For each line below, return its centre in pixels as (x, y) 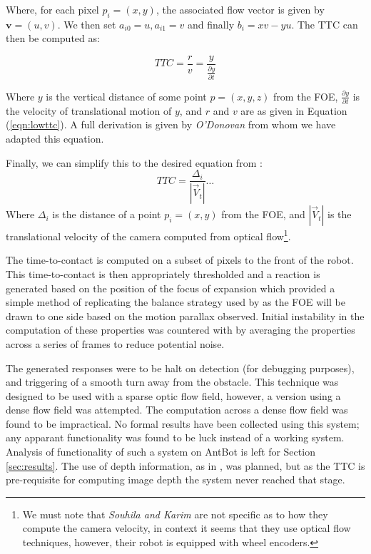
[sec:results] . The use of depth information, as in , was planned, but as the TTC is (185, 465)
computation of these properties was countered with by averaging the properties (181, 330)
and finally (211, 24)
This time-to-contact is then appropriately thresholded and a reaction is (163, 273)
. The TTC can (325, 24)
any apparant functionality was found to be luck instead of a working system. (175, 437)
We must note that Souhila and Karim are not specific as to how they (175, 514)
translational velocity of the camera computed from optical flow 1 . (148, 235)
